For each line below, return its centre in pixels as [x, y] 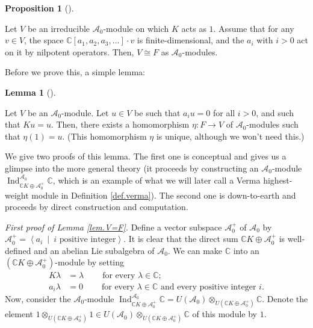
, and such [275, 112]
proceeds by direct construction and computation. [97, 207]
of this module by [225, 314]
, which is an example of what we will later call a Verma [156, 180]
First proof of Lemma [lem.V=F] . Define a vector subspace [113, 227]
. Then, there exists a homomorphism [120, 124]
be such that [157, 112]
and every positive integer [209, 287]
